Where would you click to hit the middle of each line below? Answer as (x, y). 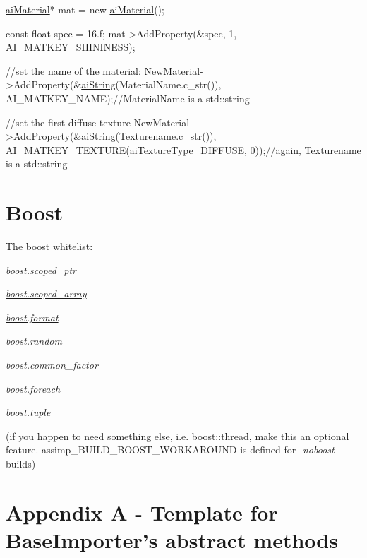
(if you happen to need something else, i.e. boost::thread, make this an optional (178, 435)
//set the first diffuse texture (68, 122)
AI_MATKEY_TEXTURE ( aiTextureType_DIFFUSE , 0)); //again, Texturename (183, 149)
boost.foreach (33, 388)
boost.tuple (28, 412)
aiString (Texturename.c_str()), (149, 136)
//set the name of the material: (73, 70)
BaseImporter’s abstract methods (172, 539)
